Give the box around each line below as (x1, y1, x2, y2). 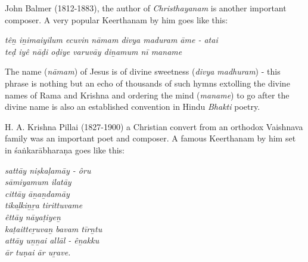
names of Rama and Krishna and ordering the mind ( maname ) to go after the (5, 88, 290, 101)
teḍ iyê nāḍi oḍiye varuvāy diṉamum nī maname (5, 45, 182, 57)
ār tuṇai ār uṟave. (5, 245, 71, 258)
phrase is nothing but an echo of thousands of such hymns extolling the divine (5, 76, 290, 89)
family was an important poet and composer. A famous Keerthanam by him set (5, 132, 296, 144)
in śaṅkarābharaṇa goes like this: (5, 143, 125, 156)
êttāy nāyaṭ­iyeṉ (5, 210, 61, 223)
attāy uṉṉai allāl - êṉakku (5, 234, 99, 246)
